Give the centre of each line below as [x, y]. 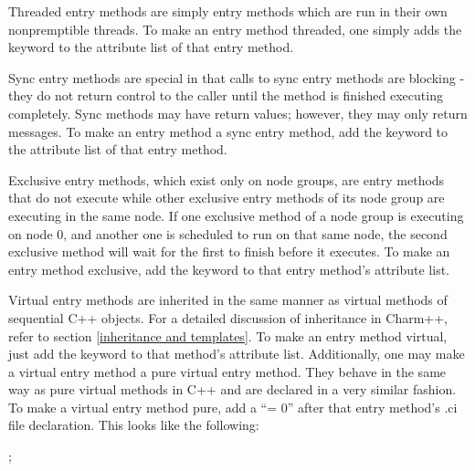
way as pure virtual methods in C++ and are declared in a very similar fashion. [232, 389]
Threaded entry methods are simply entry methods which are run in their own [228, 11]
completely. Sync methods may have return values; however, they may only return [238, 113]
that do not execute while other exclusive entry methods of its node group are [227, 198]
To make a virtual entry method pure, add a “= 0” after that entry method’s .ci [233, 407]
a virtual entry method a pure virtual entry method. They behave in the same [227, 371]
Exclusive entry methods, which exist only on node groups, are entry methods [227, 179]
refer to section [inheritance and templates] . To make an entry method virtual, [228, 335]
